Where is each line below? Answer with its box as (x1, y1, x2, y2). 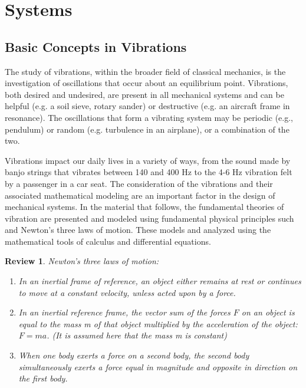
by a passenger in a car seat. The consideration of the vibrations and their (5, 177, 273, 189)
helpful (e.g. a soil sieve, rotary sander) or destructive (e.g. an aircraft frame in (5, 100, 290, 112)
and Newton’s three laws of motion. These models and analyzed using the (5, 223, 271, 236)
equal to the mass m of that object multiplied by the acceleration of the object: (18, 317, 298, 330)
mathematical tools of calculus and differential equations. (5, 235, 211, 247)
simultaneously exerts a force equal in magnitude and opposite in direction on (18, 360, 298, 373)
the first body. (18, 372, 68, 384)
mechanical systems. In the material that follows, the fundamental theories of (5, 200, 284, 213)
